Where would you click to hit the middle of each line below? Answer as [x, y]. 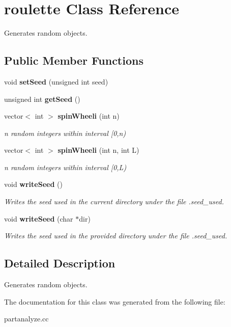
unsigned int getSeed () [42, 99]
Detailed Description [60, 263]
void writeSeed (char [39, 218]
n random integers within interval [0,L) [65, 167]
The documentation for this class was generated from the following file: [115, 301]
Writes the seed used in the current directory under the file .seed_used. [114, 201]
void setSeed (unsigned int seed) [56, 81]
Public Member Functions [74, 60]
